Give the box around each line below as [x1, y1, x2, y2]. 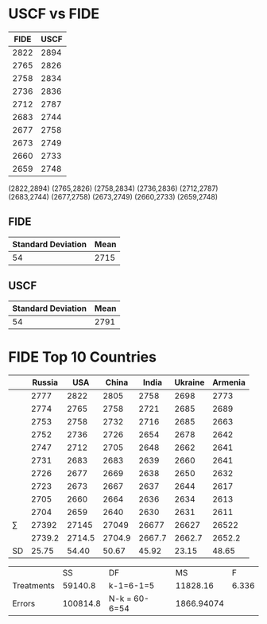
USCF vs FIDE [8, 5, 100, 23]
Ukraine [174, 377, 205, 388]
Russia [31, 377, 58, 388]
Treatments [12, 579, 56, 591]
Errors [12, 598, 36, 609]
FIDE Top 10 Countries [8, 347, 157, 366]
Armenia [211, 377, 246, 388]
